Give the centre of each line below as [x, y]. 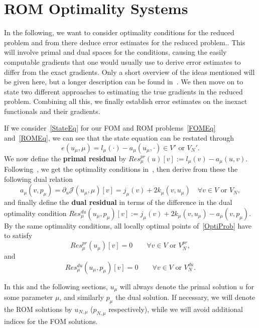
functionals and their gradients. [52, 111]
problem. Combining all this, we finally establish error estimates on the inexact [126, 101]
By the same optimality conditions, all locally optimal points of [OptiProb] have [128, 225]
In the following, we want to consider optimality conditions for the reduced [119, 32]
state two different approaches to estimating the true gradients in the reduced [123, 91]
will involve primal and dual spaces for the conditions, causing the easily [115, 52]
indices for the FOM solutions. [51, 321]
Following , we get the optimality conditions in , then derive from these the [121, 169]
